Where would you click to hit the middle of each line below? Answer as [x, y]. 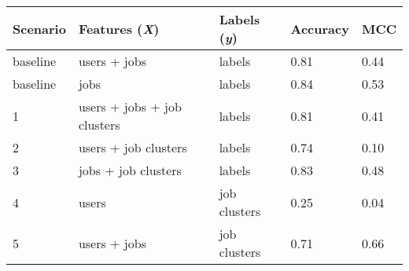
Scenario [39, 28]
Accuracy [320, 28]
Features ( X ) [119, 28]
